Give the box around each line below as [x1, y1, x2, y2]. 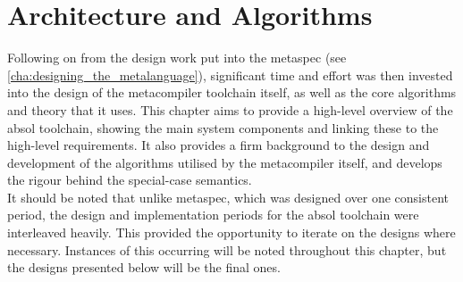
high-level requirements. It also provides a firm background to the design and [7, 136, 430, 154]
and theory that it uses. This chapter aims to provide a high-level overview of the [7, 100, 453, 119]
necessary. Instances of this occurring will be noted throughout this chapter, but [7, 240, 447, 259]
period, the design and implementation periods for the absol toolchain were [7, 205, 419, 224]
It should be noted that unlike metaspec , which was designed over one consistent [7, 187, 449, 206]
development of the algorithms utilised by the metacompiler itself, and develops [7, 153, 442, 171]
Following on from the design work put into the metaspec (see [7, 48, 347, 67]
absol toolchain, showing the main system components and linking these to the [7, 118, 439, 137]
